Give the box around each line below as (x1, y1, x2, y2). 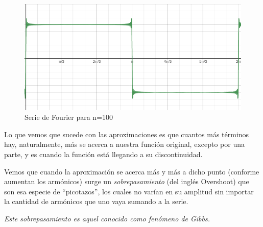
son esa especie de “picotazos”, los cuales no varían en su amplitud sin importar (4, 186, 254, 196)
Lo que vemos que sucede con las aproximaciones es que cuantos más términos (4, 129, 249, 139)
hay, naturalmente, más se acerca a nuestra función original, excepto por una (4, 139, 245, 149)
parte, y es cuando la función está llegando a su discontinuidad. (4, 148, 203, 159)
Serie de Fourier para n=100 (25, 112, 113, 122)
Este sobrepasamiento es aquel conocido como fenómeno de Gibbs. (4, 213, 210, 223)
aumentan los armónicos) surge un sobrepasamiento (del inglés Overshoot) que (4, 176, 249, 187)
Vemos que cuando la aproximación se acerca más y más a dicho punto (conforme (4, 166, 259, 176)
